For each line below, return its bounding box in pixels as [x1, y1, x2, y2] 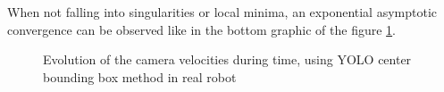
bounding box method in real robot [43, 67, 237, 86]
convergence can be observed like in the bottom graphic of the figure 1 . [7, 20, 397, 38]
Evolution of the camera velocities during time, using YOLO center [43, 50, 412, 69]
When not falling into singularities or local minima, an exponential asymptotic [7, 3, 438, 21]
